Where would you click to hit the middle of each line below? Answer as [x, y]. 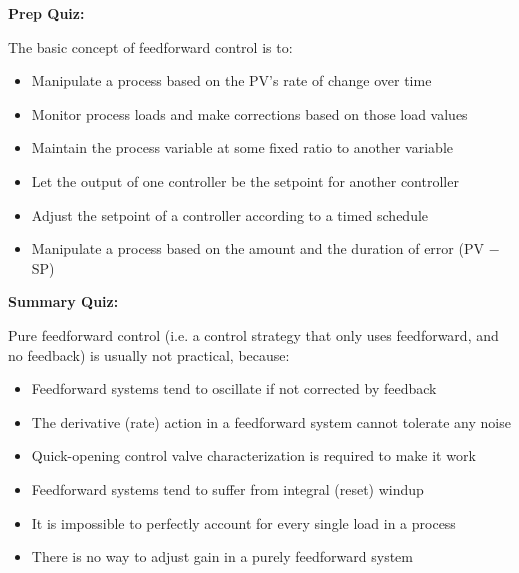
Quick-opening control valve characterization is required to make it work [253, 455]
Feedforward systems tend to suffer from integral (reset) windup [227, 488]
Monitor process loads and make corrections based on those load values [249, 113]
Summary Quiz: [63, 301]
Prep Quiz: [46, 13]
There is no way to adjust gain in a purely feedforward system [222, 556]
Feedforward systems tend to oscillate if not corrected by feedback [234, 388]
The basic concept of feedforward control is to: [150, 46]
